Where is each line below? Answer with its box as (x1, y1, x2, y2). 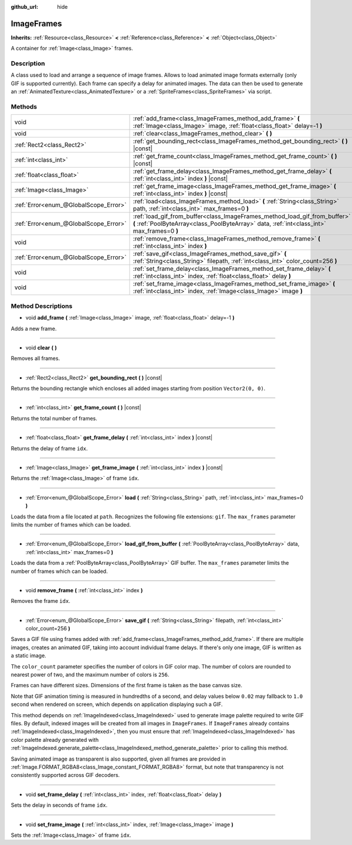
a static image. (11, 652, 46, 659)
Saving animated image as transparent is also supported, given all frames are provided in (11, 755, 226, 762)
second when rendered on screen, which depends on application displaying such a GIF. (11, 701, 223, 708)
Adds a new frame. (11, 325, 57, 332)
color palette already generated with (11, 736, 99, 743)
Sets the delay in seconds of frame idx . (11, 802, 108, 809)
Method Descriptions (11, 302, 73, 310)
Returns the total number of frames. (11, 415, 97, 422)
